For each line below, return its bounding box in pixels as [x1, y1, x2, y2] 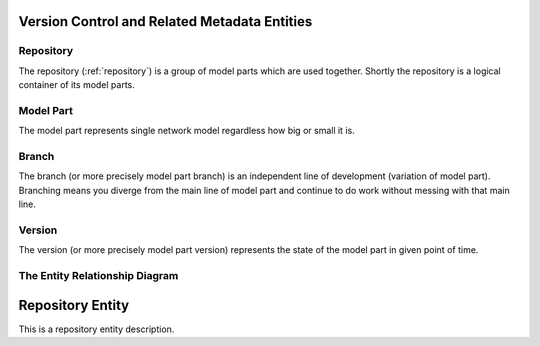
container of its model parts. [18, 79, 135, 91]
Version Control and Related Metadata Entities [18, 13, 313, 30]
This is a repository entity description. [18, 323, 175, 335]
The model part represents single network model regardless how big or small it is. [18, 125, 355, 137]
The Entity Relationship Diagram [18, 269, 179, 283]
